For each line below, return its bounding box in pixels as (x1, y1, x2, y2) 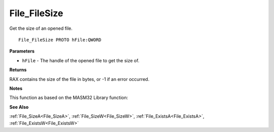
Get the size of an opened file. (9, 25, 73, 31)
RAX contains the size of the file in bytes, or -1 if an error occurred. (9, 76, 150, 82)
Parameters (9, 48, 35, 54)
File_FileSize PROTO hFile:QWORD (18, 37, 101, 42)
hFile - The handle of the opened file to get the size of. (22, 57, 140, 63)
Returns (9, 67, 27, 73)
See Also (9, 104, 29, 110)
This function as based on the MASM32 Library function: (9, 95, 128, 101)
